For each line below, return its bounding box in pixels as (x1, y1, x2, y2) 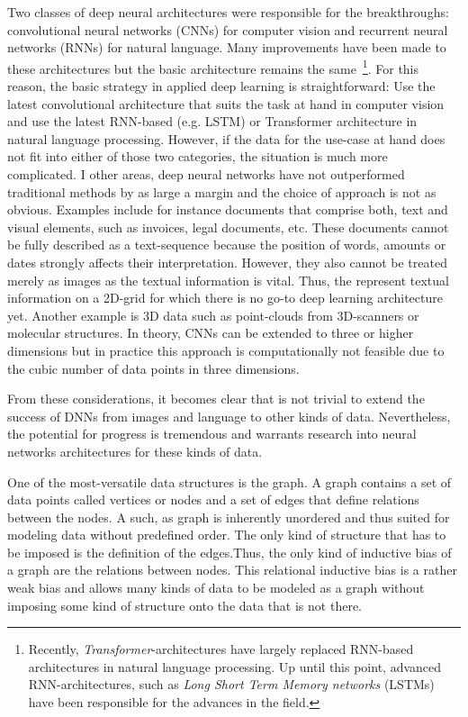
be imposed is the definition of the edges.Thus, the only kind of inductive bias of (7, 542, 452, 561)
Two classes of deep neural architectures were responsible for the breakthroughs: (7, 3, 449, 21)
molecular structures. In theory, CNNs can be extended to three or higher (7, 323, 414, 342)
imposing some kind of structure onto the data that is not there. (7, 595, 362, 614)
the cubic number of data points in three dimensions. (7, 358, 300, 377)
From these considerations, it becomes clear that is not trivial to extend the (7, 389, 425, 408)
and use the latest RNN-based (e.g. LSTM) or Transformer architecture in (7, 112, 418, 131)
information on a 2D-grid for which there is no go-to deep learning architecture (7, 288, 443, 307)
